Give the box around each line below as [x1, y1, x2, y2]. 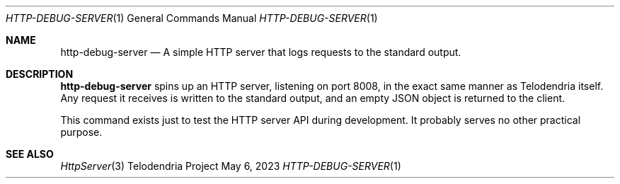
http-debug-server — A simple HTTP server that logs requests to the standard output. [60, 46, 461, 58]
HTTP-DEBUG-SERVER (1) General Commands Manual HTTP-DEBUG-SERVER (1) [6, 12, 378, 24]
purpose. [60, 126, 103, 138]
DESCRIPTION [6, 68, 74, 80]
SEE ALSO [6, 148, 54, 160]
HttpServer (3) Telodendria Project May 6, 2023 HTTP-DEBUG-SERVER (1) [60, 160, 401, 172]
